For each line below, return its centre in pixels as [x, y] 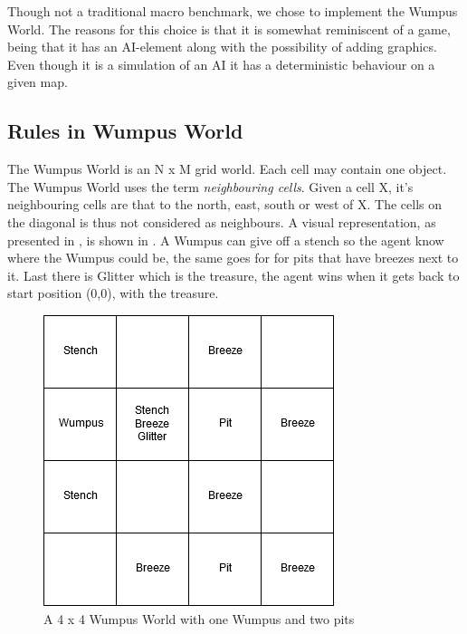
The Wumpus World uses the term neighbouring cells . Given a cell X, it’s [210, 186]
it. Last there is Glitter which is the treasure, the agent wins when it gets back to [233, 275]
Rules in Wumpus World [125, 131]
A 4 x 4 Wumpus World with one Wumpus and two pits [199, 618]
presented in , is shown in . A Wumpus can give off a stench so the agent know [226, 240]
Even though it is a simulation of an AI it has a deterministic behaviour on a [221, 64]
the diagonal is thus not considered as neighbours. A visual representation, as [222, 221]
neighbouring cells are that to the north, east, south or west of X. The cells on [225, 204]
